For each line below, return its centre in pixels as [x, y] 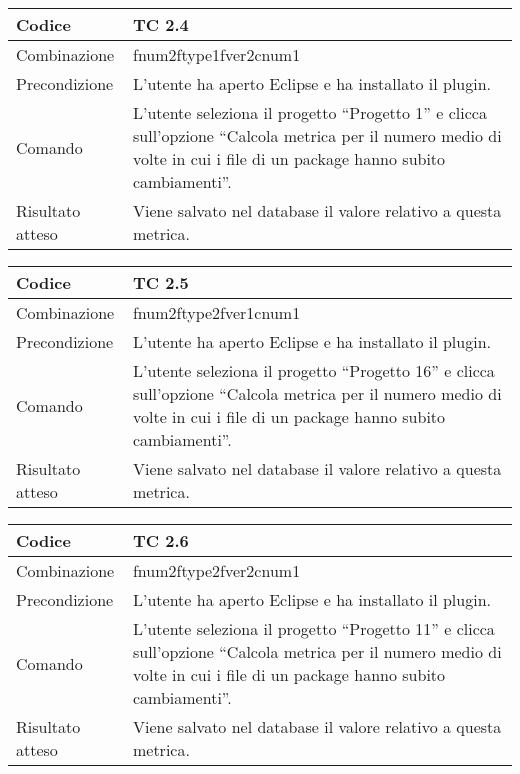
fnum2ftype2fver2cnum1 [216, 570]
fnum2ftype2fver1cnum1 [216, 312]
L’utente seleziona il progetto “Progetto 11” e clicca [313, 628]
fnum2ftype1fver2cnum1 [216, 54]
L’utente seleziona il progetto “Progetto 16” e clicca [313, 370]
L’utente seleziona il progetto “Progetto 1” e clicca [309, 112]
